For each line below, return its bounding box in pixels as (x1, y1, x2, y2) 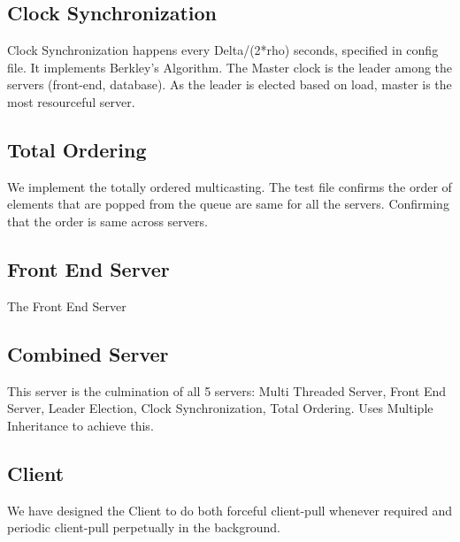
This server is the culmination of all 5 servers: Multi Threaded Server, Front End (7, 381, 447, 400)
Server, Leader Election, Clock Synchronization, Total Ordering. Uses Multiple (7, 399, 433, 417)
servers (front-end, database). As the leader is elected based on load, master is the (7, 75, 452, 94)
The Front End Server (7, 296, 126, 315)
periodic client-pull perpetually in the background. (7, 518, 280, 537)
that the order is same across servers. (7, 211, 208, 230)
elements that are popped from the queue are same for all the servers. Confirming (7, 195, 449, 213)
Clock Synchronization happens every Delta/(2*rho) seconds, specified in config (7, 41, 439, 59)
